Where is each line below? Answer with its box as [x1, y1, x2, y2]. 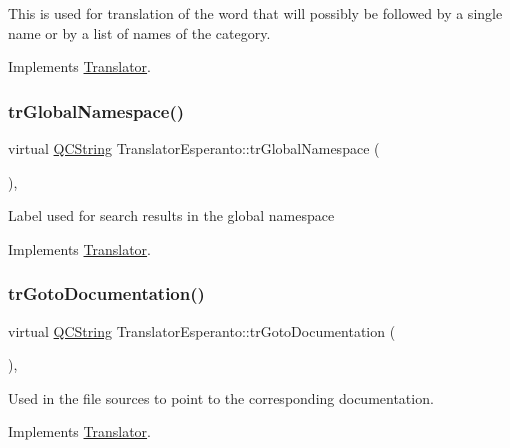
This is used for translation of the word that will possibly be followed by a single [8, 3, 503, 23]
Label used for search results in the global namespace [8, 205, 335, 226]
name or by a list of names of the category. [8, 22, 271, 43]
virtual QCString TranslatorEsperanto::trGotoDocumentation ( [8, 320, 396, 341]
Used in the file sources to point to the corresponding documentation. [8, 387, 434, 408]
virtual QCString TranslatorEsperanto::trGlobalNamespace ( [8, 138, 380, 158]
